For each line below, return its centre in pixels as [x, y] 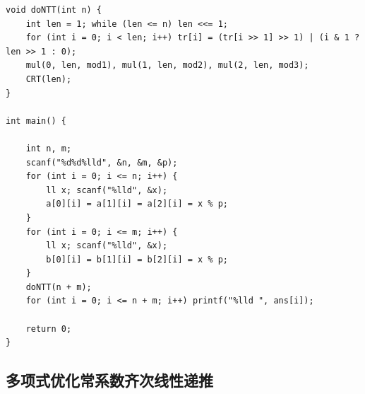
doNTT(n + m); [59, 287]
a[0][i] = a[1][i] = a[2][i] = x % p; [137, 204]
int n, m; [49, 148]
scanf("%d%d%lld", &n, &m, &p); [102, 162]
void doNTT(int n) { [54, 10]
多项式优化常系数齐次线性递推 [109, 380]
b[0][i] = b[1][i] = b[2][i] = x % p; [137, 259]
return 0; [49, 329]
